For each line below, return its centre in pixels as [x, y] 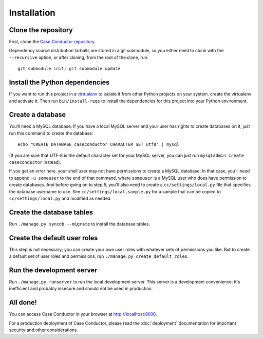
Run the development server [53, 270]
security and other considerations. [43, 330]
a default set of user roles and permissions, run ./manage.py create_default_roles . [99, 256]
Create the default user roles [54, 238]
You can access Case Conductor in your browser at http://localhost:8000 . [83, 314]
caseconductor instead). [35, 162]
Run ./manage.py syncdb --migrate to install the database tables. [80, 224]
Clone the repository [41, 30]
